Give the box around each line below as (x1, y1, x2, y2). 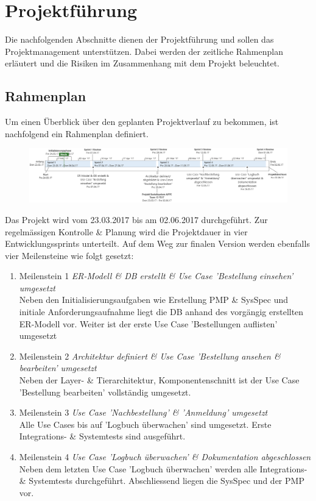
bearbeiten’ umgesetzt (19, 361, 97, 374)
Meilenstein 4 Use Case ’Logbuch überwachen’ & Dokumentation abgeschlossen (19, 450, 311, 463)
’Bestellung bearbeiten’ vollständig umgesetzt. (19, 385, 191, 398)
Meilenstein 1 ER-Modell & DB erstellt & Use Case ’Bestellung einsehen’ (19, 269, 293, 282)
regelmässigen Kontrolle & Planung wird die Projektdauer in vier (5, 225, 248, 238)
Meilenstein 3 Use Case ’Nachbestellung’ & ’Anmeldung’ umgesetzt (19, 406, 268, 419)
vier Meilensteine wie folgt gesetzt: (5, 249, 134, 261)
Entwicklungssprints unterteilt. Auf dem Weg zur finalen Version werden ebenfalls (5, 237, 310, 250)
